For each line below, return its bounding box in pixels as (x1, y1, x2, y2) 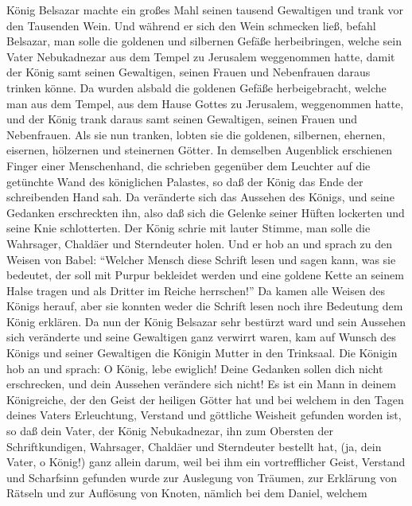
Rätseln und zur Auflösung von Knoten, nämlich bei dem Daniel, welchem (6, 485, 367, 501)
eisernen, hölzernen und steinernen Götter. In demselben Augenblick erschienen (6, 142, 393, 158)
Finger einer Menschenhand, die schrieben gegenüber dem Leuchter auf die (6, 157, 371, 173)
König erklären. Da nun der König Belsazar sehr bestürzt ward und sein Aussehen (6, 313, 406, 329)
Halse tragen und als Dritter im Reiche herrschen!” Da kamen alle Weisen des (6, 282, 385, 298)
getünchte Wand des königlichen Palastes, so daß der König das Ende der (6, 173, 363, 189)
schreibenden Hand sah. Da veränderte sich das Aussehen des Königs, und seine (6, 189, 395, 205)
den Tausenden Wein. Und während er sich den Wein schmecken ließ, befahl (6, 17, 376, 33)
